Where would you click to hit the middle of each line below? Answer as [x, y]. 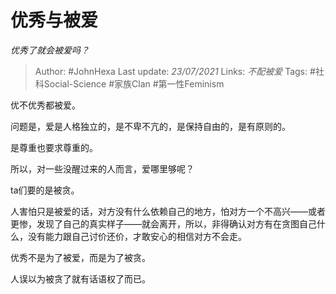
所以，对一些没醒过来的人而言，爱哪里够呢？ [102, 168]
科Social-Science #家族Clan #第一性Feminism [129, 83]
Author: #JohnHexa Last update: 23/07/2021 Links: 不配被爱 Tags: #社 [179, 71]
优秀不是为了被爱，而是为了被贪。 [80, 257]
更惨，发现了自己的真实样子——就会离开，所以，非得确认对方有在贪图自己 [163, 223]
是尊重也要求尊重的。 [54, 147]
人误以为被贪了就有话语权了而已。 [80, 278]
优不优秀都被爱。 [45, 105]
